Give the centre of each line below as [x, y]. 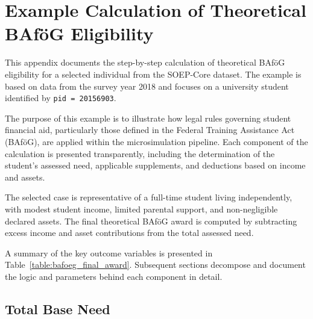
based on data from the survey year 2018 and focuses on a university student [147, 86]
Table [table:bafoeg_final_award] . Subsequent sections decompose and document [155, 265]
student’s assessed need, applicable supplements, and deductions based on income [155, 165]
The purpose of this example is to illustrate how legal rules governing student [148, 118]
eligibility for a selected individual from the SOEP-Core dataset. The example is [153, 74]
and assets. [25, 177]
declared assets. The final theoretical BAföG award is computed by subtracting [151, 221]
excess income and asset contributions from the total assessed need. [129, 233]
